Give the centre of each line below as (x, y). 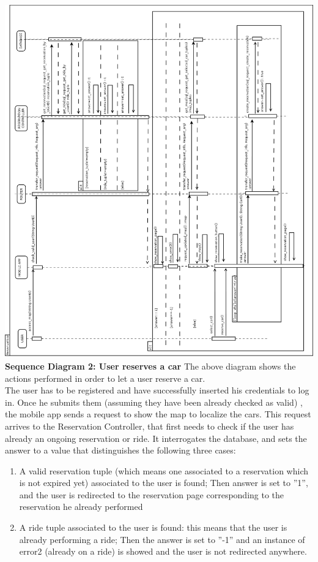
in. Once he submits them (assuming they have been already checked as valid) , (154, 402)
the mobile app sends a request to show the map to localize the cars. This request (158, 414)
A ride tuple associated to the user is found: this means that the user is (153, 527)
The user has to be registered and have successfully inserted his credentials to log (157, 390)
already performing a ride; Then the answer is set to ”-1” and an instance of (162, 539)
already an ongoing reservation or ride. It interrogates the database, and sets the (156, 438)
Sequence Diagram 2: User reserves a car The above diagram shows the (150, 366)
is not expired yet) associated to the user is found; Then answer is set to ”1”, (164, 483)
